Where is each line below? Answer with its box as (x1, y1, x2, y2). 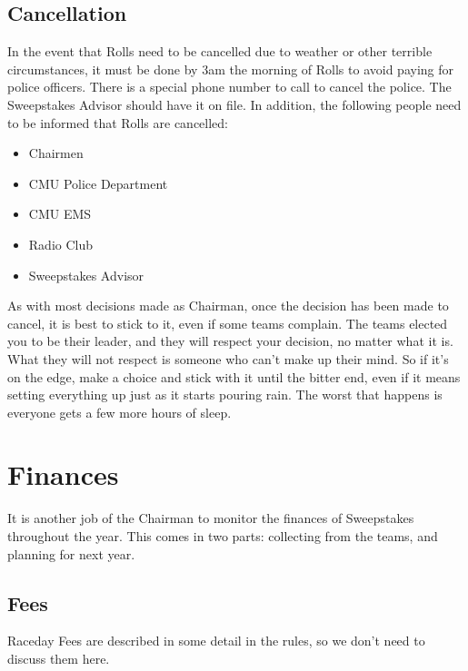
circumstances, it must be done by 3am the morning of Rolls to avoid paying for (7, 59, 453, 78)
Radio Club (28, 234, 94, 253)
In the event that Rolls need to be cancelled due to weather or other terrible (7, 42, 433, 61)
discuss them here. (7, 649, 110, 667)
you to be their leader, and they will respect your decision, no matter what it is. (7, 331, 453, 350)
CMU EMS (28, 204, 92, 223)
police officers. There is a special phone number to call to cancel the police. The (7, 77, 452, 96)
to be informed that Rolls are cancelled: (7, 113, 229, 132)
